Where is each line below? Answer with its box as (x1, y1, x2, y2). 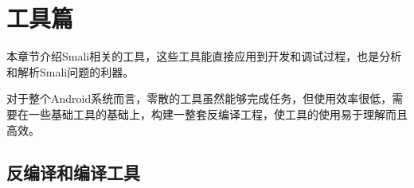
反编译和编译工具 (6, 160, 140, 185)
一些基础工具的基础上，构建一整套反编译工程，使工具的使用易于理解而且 (28, 105, 408, 122)
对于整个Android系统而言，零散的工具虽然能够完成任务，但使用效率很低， (6, 90, 393, 107)
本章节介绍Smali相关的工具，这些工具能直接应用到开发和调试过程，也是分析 (6, 48, 402, 65)
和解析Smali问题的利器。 (6, 63, 135, 80)
